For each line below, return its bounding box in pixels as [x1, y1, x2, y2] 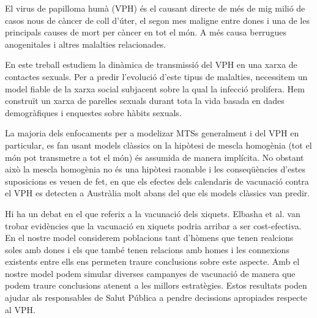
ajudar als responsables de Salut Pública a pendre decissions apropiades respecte [5, 291, 307, 304]
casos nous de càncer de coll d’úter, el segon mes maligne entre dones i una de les [5, 13, 310, 26]
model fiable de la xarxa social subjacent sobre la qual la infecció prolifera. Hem [5, 82, 305, 95]
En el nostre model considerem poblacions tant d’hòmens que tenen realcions [5, 231, 294, 244]
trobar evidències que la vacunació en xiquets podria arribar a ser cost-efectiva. [5, 219, 302, 232]
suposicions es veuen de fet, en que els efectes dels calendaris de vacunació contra [5, 174, 309, 187]
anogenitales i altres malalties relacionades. [5, 37, 166, 50]
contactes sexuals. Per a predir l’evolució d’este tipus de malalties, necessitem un [5, 70, 308, 83]
